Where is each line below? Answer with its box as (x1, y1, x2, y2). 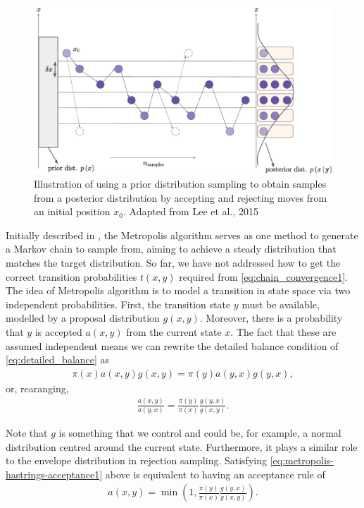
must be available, (241, 296, 320, 311)
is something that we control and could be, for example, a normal (58, 425, 341, 440)
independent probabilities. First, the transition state (6, 296, 231, 311)
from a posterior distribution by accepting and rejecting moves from (34, 190, 327, 205)
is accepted (34, 325, 82, 339)
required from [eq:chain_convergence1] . (179, 269, 348, 284)
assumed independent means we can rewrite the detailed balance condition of (6, 338, 339, 353)
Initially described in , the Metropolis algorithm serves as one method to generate (6, 227, 358, 242)
